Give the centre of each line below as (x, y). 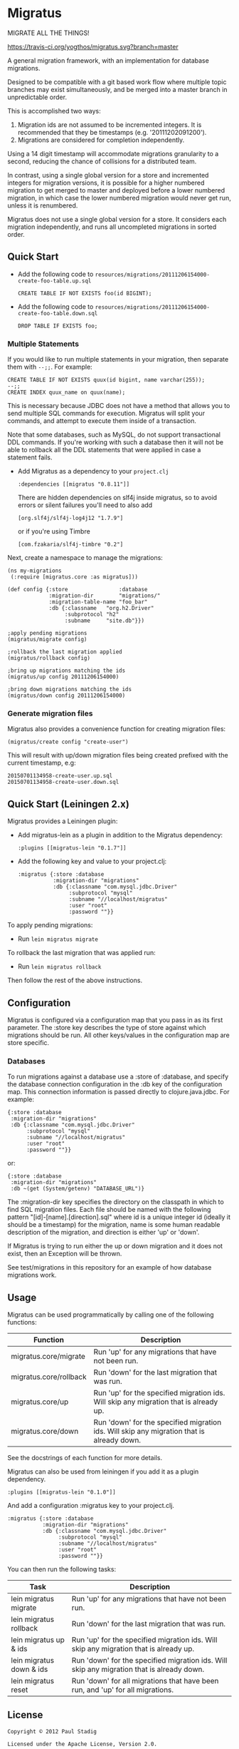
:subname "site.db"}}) (104, 621)
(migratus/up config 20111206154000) (63, 677)
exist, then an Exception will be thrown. (65, 1254)
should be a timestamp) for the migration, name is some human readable (114, 1225)
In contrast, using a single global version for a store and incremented (108, 175)
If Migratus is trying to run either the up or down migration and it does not (115, 1246)
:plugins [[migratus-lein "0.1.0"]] (62, 1492)
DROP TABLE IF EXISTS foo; (58, 326)
